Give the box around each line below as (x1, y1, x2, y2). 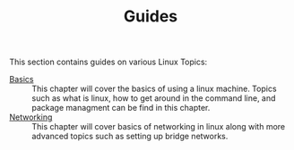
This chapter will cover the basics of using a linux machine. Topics (31, 83, 277, 95)
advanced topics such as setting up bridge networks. (31, 131, 229, 142)
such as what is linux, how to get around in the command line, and (31, 93, 276, 104)
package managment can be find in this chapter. (31, 103, 211, 113)
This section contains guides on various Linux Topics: (9, 56, 208, 68)
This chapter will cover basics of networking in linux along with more (31, 121, 286, 132)
